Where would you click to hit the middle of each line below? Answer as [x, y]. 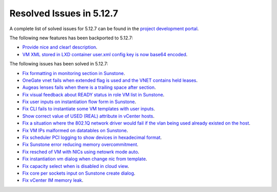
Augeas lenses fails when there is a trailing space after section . [89, 87]
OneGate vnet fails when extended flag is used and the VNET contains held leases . [110, 80]
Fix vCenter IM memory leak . [53, 180]
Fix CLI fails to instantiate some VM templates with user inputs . [89, 109]
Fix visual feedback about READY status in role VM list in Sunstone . [93, 94]
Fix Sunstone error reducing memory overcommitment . [80, 145]
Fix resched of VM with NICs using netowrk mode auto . [81, 152]
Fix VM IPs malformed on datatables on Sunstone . [75, 130]
